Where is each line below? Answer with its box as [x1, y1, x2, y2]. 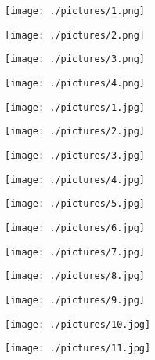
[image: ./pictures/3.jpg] [5, 149, 145, 161]
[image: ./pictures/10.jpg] [5, 318, 151, 330]
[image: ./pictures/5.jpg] [5, 198, 145, 210]
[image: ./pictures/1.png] [5, 6, 145, 17]
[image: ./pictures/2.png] [5, 29, 145, 41]
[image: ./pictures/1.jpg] [5, 101, 145, 113]
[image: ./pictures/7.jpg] [5, 246, 145, 258]
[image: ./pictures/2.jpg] [5, 126, 145, 138]
